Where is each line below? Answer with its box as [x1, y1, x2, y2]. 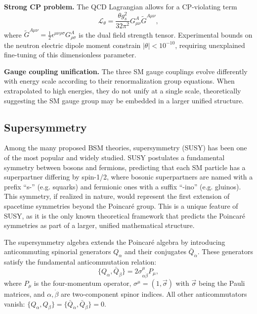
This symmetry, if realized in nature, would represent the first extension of [4, 191, 230, 201]
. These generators [197, 246, 253, 257]
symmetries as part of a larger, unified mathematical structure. [4, 220, 195, 230]
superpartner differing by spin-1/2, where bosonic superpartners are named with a [4, 172, 253, 182]
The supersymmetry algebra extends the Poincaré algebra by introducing [4, 236, 225, 247]
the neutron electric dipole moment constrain [4, 40, 141, 50]
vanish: [4, 298, 25, 309]
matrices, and [4, 288, 45, 299]
